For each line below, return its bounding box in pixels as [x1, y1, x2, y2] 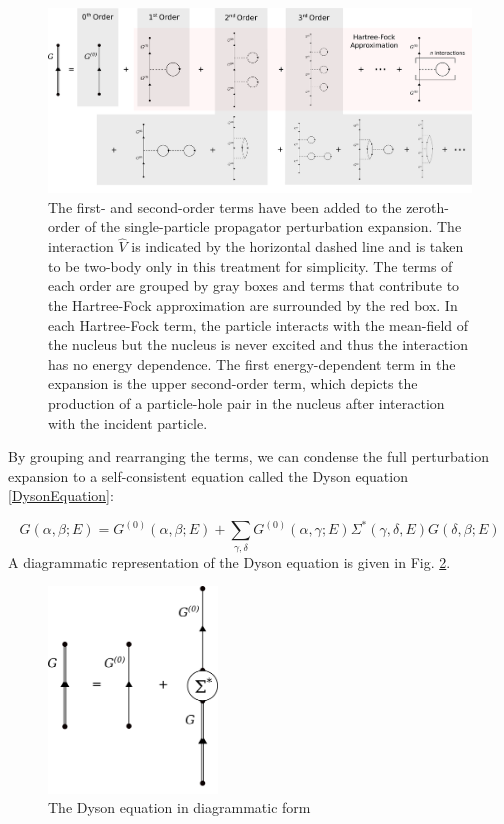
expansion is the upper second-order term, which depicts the [48, 373, 418, 394]
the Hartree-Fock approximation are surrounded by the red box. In [48, 295, 458, 316]
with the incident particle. [48, 412, 208, 433]
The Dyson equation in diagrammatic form [48, 797, 311, 818]
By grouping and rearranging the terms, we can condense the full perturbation [8, 446, 489, 467]
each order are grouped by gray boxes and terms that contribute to [48, 275, 460, 296]
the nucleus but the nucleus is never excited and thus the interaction [48, 334, 468, 355]
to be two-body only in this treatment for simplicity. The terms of [48, 255, 453, 276]
